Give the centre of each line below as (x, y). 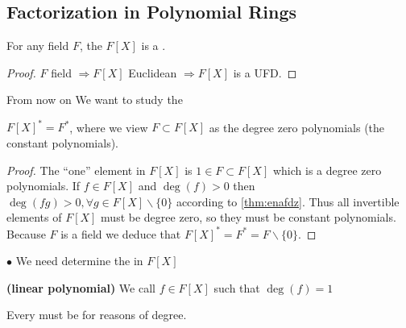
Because (26, 233)
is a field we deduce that (121, 233)
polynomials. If (43, 186)
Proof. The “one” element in (76, 170)
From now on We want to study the (95, 100)
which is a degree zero (327, 170)
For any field (38, 46)
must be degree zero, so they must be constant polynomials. (249, 217)
